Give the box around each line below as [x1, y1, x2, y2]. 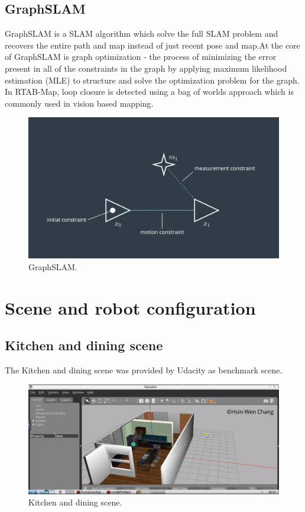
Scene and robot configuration [5, 295, 256, 319]
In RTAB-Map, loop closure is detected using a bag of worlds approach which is [5, 85, 294, 98]
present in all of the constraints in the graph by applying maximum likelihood [5, 62, 287, 74]
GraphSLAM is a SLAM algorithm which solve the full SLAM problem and [5, 27, 278, 40]
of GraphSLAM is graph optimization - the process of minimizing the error [5, 50, 277, 63]
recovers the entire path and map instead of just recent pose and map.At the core [5, 39, 300, 51]
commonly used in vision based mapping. [5, 97, 154, 109]
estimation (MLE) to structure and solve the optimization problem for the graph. [5, 73, 300, 86]
